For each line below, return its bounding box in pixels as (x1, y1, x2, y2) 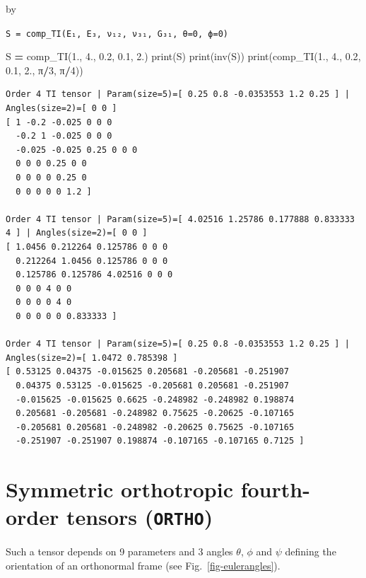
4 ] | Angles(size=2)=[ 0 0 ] (6, 228, 148, 238)
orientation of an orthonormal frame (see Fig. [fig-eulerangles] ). (6, 557, 281, 572)
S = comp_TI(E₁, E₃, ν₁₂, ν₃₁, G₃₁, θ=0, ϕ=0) (6, 28, 228, 39)
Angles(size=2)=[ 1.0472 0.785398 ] (6, 352, 178, 363)
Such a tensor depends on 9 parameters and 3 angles (6, 544, 233, 559)
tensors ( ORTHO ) (66, 502, 213, 531)
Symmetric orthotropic (6, 475, 233, 504)
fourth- (240, 475, 310, 504)
